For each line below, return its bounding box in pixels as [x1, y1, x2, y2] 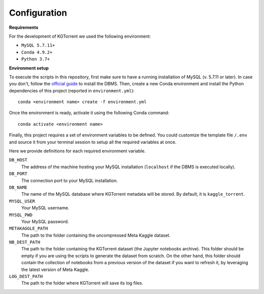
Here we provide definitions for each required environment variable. [9, 148, 146, 154]
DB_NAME [9, 184, 28, 190]
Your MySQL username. [21, 205, 69, 211]
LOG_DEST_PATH [9, 274, 43, 279]
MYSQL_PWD [9, 212, 33, 218]
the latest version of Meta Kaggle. [21, 267, 89, 272]
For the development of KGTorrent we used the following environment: [9, 33, 151, 39]
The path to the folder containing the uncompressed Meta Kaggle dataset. [21, 232, 171, 238]
